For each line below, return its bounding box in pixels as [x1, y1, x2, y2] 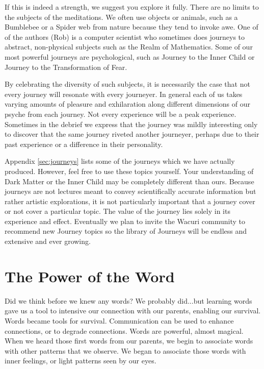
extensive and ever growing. [5, 236, 91, 247]
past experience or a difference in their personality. [5, 138, 163, 149]
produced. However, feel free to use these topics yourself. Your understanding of [5, 165, 254, 176]
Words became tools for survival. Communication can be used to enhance [5, 315, 234, 326]
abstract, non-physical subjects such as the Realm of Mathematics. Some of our [5, 41, 253, 52]
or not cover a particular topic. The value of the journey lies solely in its [5, 206, 230, 216]
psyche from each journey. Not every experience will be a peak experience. [5, 108, 236, 119]
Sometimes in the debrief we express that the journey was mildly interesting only [5, 118, 258, 129]
